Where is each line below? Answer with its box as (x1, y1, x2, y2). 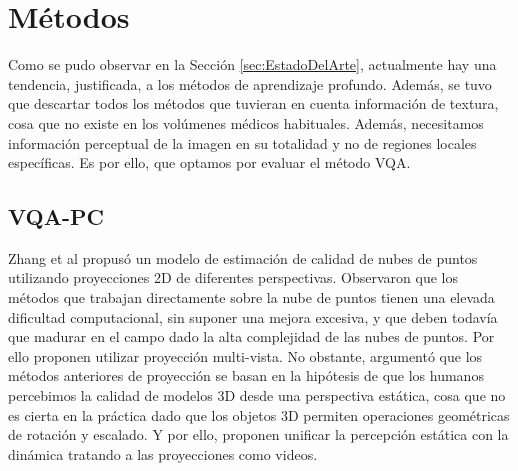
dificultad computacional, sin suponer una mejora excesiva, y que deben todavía (8, 306, 498, 327)
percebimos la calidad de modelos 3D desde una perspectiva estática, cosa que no (8, 385, 506, 406)
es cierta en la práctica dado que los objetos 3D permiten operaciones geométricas (8, 404, 510, 425)
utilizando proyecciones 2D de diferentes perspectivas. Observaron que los (8, 267, 459, 288)
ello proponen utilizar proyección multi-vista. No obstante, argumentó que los (8, 345, 483, 366)
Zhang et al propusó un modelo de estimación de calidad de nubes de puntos (8, 247, 478, 268)
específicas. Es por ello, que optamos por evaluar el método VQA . (8, 152, 411, 173)
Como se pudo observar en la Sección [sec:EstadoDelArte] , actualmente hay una (8, 54, 497, 75)
